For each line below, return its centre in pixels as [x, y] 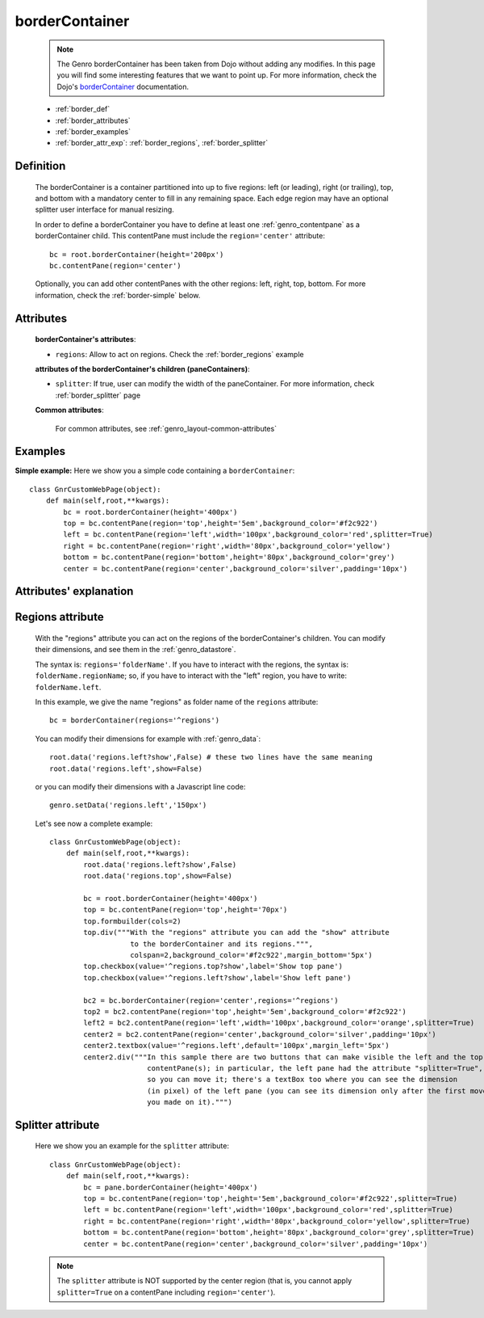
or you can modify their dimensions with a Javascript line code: [140, 786]
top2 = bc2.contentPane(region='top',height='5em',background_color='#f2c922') [245, 1011]
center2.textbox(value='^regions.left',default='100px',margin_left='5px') [237, 1046]
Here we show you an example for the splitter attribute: [132, 1146]
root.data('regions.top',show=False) [158, 876]
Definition [40, 166]
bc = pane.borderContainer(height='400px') [171, 1187]
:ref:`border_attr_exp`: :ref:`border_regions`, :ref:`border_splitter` [162, 143]
